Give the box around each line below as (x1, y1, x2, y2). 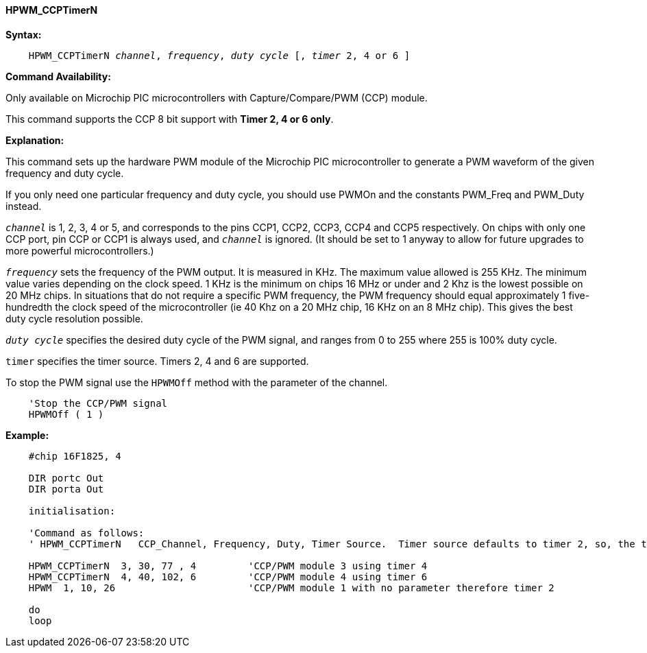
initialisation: (28, 505, 116, 517)
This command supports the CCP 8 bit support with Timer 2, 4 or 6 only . (5, 112, 334, 125)
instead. (5, 200, 42, 212)
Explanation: (5, 134, 64, 146)
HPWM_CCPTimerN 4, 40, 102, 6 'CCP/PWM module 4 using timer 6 (28, 571, 428, 582)
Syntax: (5, 28, 42, 40)
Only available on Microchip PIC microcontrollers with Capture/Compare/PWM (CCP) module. (5, 91, 428, 104)
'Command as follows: (28, 527, 145, 538)
